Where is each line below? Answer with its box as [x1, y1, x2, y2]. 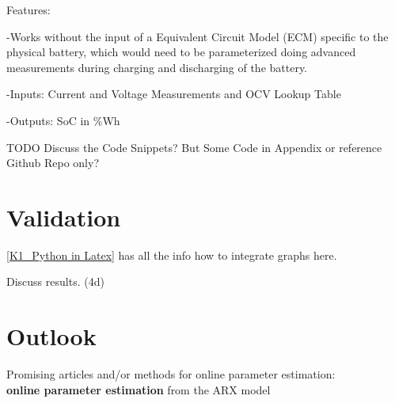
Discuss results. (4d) [6, 273, 104, 290]
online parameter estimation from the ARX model [6, 381, 271, 397]
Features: [6, 2, 51, 17]
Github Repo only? [6, 154, 99, 171]
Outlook [6, 320, 97, 352]
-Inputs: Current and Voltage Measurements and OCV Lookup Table [6, 86, 341, 102]
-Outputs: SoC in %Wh [6, 112, 120, 128]
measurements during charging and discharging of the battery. [6, 59, 308, 75]
